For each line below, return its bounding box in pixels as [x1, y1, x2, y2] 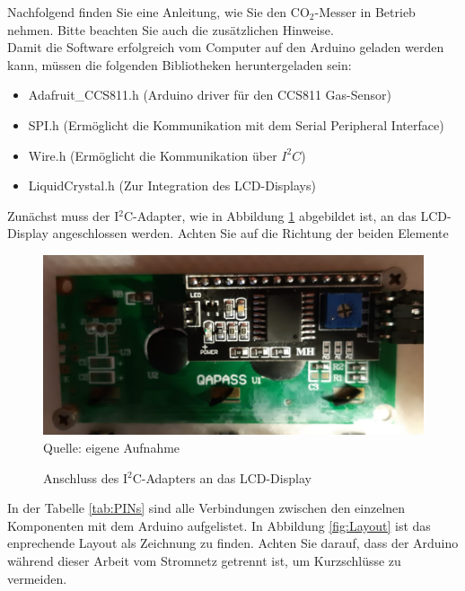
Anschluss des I [43, 468, 128, 487]
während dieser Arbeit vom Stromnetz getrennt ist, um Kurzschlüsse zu [7, 551, 401, 569]
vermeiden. [7, 569, 67, 587]
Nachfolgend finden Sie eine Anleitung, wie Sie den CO [7, 3, 310, 21]
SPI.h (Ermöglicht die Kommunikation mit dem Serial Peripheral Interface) [28, 115, 444, 134]
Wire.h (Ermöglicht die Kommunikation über [28, 146, 277, 164]
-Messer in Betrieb [314, 3, 416, 21]
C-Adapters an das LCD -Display [132, 468, 311, 487]
